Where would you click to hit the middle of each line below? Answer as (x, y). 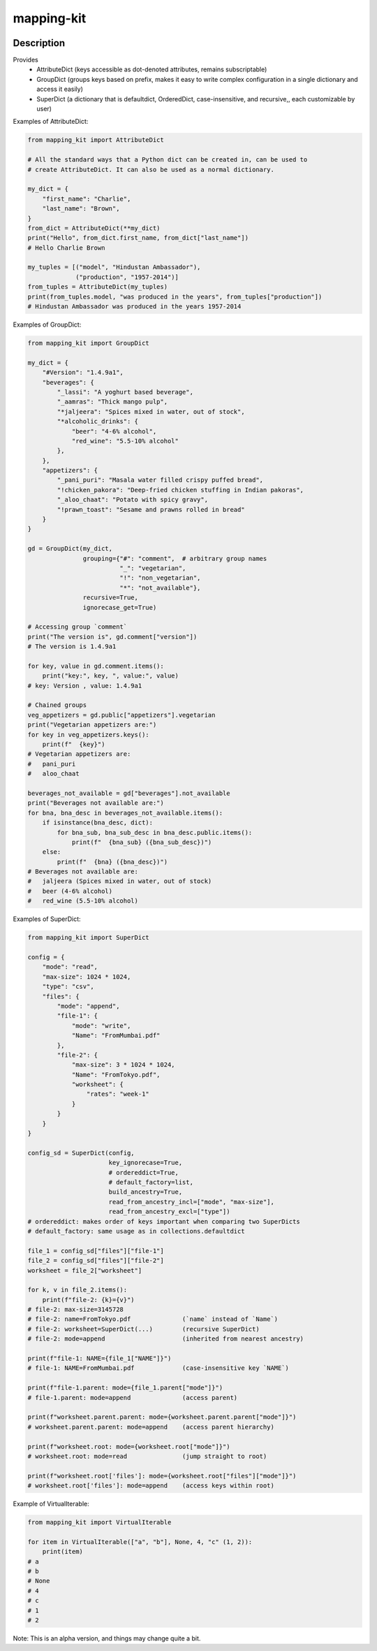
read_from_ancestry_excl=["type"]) (169, 1212)
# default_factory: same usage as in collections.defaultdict (136, 1231)
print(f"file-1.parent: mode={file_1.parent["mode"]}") (125, 1388)
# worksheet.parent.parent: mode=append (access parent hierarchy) (151, 1427)
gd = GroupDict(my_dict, (70, 549)
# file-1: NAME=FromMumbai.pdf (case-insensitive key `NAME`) (158, 1368)
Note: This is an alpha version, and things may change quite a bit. (107, 1638)
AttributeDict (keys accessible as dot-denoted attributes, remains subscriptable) (152, 69)
